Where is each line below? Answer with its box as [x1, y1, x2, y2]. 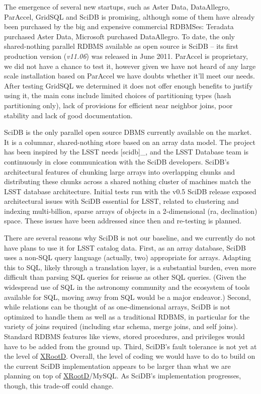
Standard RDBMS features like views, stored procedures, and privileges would [4, 331, 245, 341]
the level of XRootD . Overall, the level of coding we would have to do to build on [4, 351, 255, 361]
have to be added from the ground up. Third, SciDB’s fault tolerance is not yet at [4, 341, 257, 351]
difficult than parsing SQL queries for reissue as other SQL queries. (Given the [4, 272, 246, 282]
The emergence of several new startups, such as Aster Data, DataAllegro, [4, 2, 230, 12]
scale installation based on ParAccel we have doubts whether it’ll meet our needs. [4, 70, 255, 81]
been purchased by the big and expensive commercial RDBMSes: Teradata [4, 21, 234, 32]
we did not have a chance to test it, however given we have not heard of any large [4, 60, 256, 71]
